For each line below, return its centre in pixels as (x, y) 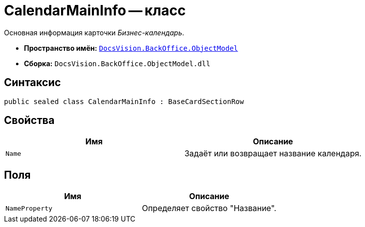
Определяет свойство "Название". (209, 208)
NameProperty (29, 208)
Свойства (29, 120)
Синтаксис (32, 83)
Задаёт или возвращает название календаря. (273, 154)
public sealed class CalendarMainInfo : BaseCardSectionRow (124, 101)
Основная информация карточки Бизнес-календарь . (94, 32)
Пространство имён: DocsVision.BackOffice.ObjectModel (131, 48)
